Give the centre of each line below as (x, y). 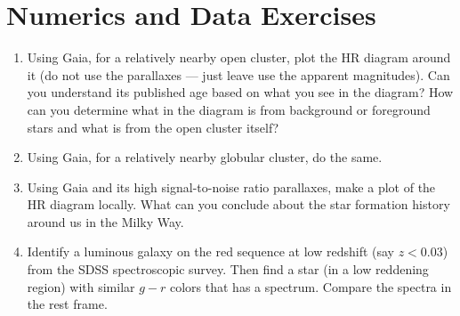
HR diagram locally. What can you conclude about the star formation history (238, 204)
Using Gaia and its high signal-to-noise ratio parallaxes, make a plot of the (231, 186)
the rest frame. (67, 304)
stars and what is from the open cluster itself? (153, 127)
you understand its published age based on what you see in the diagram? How (240, 92)
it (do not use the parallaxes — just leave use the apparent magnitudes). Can (238, 74)
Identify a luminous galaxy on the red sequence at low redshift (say (211, 251)
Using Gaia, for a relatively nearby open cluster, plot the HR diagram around (239, 57)
